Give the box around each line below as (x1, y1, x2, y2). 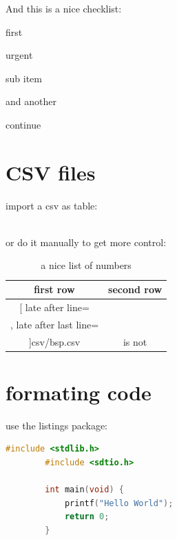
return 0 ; (64, 512, 110, 522)
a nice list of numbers (41, 258, 132, 272)
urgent (6, 48, 33, 62)
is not (123, 334, 147, 348)
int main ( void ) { (45, 485, 124, 495)
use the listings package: (6, 418, 107, 432)
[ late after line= (19, 299, 90, 314)
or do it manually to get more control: (6, 234, 167, 249)
